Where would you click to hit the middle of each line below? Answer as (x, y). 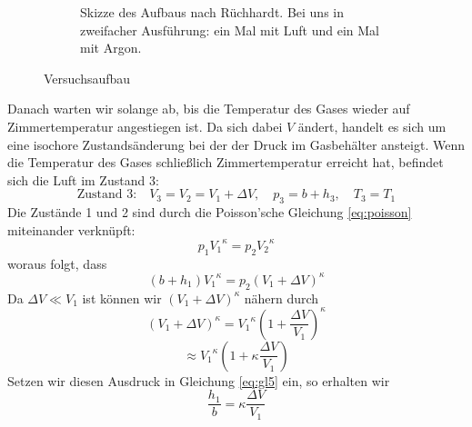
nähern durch (281, 298)
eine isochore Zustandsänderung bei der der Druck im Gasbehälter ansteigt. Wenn (236, 144)
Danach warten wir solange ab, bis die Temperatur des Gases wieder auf (209, 109)
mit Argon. (111, 48)
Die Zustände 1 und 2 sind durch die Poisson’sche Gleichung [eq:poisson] (210, 212)
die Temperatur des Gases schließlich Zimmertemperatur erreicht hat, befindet (226, 162)
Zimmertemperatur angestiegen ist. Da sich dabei (145, 126)
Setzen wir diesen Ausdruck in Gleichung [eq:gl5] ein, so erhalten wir (199, 380)
